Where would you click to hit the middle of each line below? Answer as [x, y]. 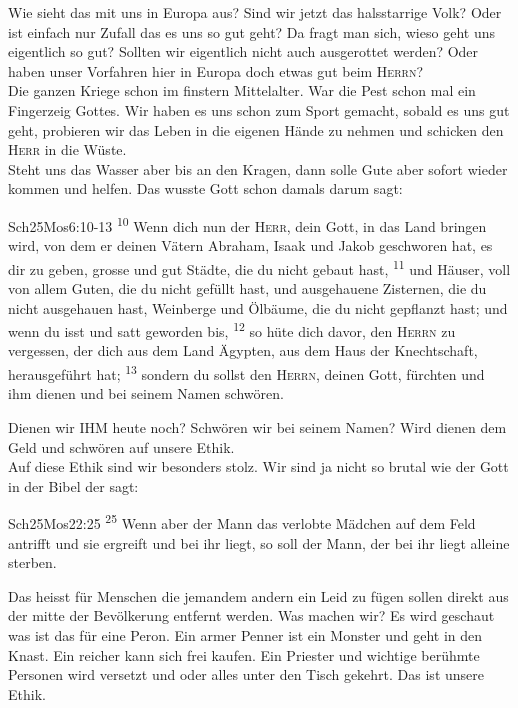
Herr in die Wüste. [67, 149]
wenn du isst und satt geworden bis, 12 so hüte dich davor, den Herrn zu [232, 329]
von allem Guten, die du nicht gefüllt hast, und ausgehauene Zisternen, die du [247, 288]
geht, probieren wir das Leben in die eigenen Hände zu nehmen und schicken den [256, 129]
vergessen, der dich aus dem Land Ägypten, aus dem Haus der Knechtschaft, [243, 350]
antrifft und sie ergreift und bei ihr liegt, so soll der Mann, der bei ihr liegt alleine [259, 542]
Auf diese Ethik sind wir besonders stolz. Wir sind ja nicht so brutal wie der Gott [258, 466]
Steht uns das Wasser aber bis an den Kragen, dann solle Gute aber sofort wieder [258, 168]
